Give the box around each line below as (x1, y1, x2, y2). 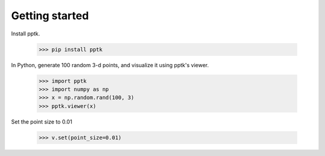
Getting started (11, 9, 89, 22)
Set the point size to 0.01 (11, 118, 72, 125)
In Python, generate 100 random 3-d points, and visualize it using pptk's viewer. (11, 61, 209, 68)
